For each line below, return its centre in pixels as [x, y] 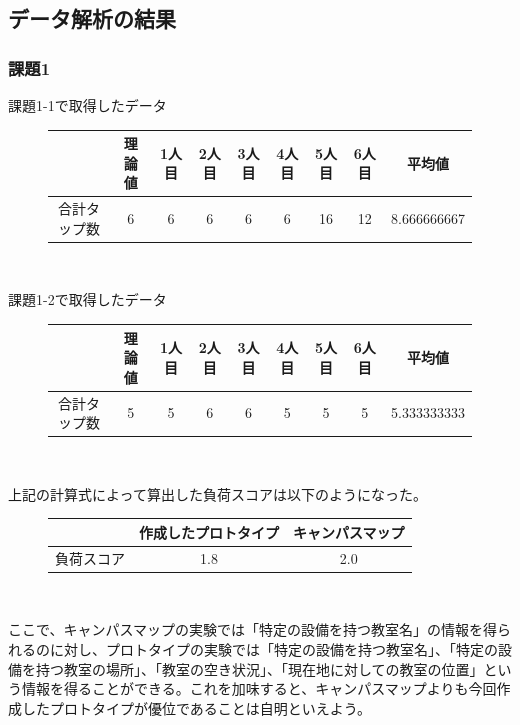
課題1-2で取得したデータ [87, 299]
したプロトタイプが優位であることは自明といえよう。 [196, 707]
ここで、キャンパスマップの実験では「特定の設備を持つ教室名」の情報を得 [253, 629]
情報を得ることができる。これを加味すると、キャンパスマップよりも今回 [259, 688]
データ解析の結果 [92, 18]
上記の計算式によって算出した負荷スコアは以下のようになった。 [217, 493]
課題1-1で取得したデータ [87, 105]
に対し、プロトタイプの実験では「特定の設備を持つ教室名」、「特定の [273, 649]
